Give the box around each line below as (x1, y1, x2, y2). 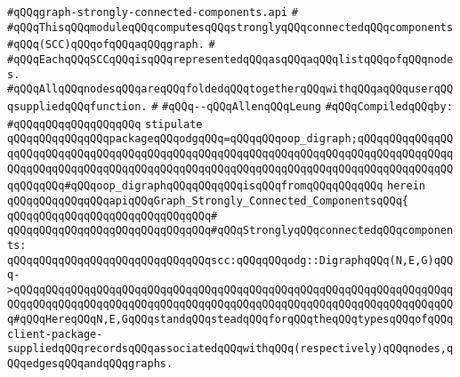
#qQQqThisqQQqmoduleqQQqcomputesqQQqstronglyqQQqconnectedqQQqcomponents (7, 20, 454, 34)
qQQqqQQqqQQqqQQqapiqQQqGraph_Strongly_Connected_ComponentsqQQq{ (7, 194, 409, 207)
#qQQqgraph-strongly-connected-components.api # (7, 6, 298, 19)
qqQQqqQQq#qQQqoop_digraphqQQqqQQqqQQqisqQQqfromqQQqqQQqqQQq (7, 180, 383, 193)
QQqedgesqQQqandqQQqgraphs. (7, 357, 174, 371)
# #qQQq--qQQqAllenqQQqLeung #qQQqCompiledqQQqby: (151, 100, 453, 113)
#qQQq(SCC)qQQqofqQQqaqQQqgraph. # (7, 38, 215, 52)
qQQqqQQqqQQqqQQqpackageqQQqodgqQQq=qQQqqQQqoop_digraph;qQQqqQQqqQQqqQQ (7, 132, 454, 146)
